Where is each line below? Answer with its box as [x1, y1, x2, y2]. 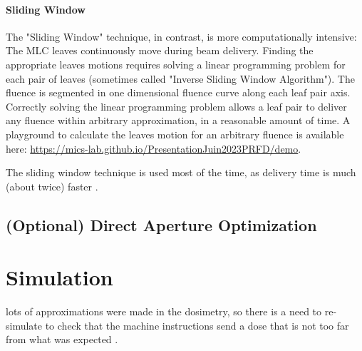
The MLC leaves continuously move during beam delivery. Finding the [6, 43, 314, 58]
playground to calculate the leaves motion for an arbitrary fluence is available [6, 126, 344, 141]
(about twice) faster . [6, 178, 98, 193]
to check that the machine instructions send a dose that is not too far [45, 317, 349, 332]
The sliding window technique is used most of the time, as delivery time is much [6, 165, 356, 180]
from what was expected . [6, 332, 118, 347]
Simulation [6, 263, 113, 292]
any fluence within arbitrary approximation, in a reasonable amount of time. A [6, 113, 351, 128]
